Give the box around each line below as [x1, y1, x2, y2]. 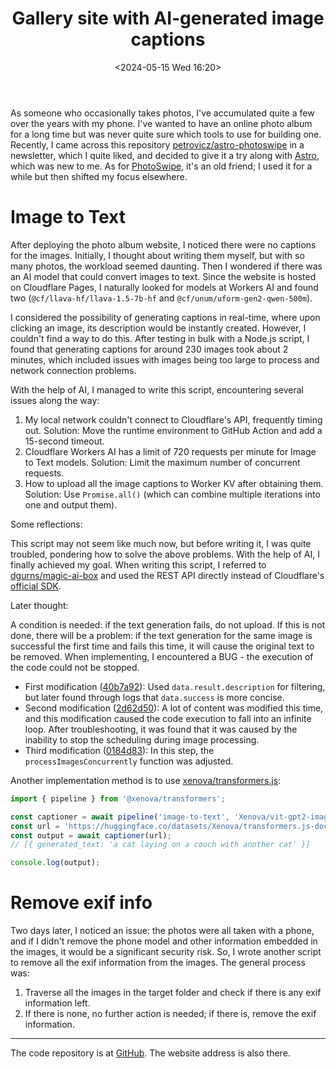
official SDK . [10, 580, 62, 592]
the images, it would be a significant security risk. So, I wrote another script [10, 946, 322, 958]
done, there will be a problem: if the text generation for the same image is [10, 629, 313, 641]
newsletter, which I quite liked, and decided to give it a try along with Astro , [10, 149, 320, 161]
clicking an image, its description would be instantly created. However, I [10, 322, 307, 334]
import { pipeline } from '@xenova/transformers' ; [10, 793, 226, 804]
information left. [24, 997, 91, 1009]
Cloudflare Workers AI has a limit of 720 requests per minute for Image [24, 445, 317, 457]
